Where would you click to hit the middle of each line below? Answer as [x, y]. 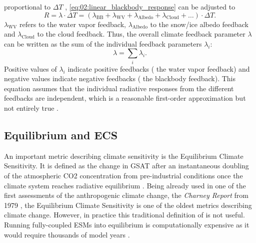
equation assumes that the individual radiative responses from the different [119, 88]
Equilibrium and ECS [61, 135]
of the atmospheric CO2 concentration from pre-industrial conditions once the [123, 176]
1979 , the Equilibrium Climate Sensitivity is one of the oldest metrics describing [128, 205]
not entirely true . [31, 108]
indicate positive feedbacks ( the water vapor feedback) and [159, 68]
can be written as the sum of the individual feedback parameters [103, 43]
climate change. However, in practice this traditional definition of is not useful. [124, 215]
